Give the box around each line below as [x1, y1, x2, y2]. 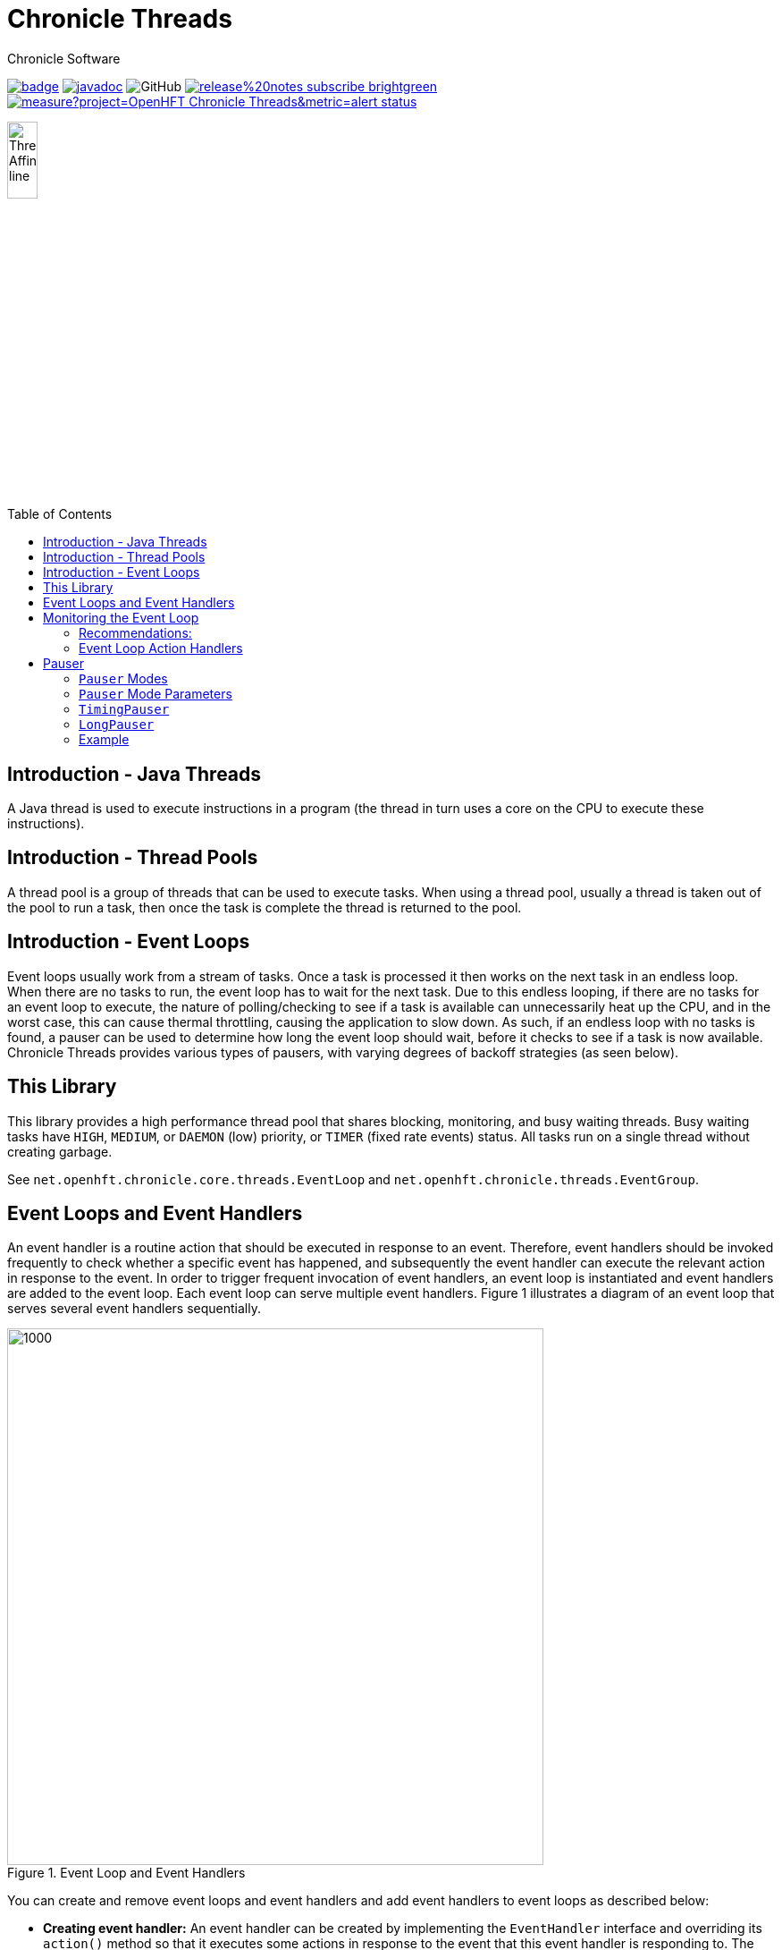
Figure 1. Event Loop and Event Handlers [7, 1865, 246, 1881]
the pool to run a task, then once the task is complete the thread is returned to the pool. [7, 899, 522, 915]
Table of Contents [7, 506, 113, 522]
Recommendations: [79, 625, 192, 641]
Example [79, 732, 130, 748]
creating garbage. [7, 1143, 113, 1159]
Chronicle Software [7, 50, 121, 66]
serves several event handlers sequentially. [7, 1301, 261, 1317]
